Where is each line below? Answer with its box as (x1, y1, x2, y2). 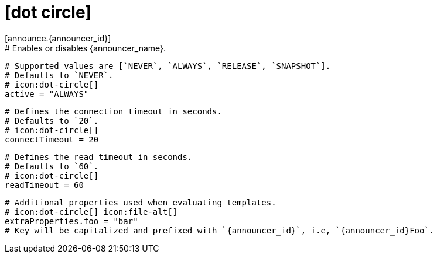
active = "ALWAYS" (5, 89, 89, 99)
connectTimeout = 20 (5, 134, 99, 144)
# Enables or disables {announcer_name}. (5, 43, 166, 53)
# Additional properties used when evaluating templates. (5, 197, 276, 207)
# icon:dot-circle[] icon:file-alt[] (5, 207, 178, 217)
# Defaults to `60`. (5, 161, 99, 171)
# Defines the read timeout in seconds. (5, 152, 193, 162)
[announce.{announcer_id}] (5, 33, 111, 43)
